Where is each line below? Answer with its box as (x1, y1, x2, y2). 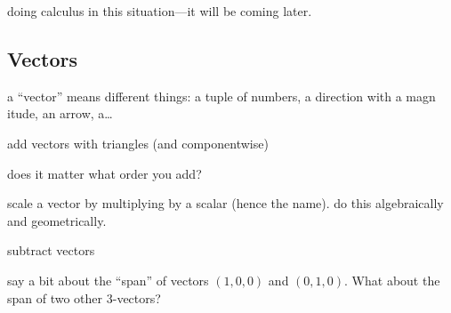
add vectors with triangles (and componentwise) (7, 133, 269, 152)
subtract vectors (7, 241, 95, 260)
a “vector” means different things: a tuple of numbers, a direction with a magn (7, 86, 436, 105)
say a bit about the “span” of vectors (7, 270, 209, 289)
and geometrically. (7, 211, 107, 229)
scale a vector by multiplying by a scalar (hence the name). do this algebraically (7, 194, 444, 213)
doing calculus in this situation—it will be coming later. (7, 2, 312, 20)
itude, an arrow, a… (7, 104, 113, 123)
